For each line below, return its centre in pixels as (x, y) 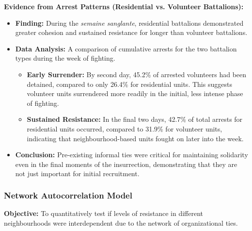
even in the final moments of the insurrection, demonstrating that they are (126, 164)
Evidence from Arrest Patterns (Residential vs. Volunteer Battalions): (124, 6)
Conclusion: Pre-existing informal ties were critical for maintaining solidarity (132, 155)
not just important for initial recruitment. (77, 173)
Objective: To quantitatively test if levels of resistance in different (104, 213)
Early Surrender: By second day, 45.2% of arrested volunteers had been (137, 74)
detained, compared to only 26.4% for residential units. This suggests (129, 84)
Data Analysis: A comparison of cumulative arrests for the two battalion (126, 48)
